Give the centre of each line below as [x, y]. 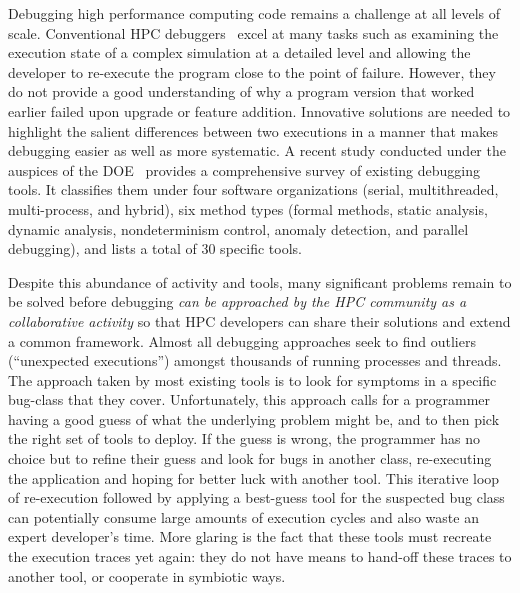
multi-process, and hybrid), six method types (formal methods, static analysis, [248, 208]
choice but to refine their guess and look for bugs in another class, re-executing [250, 458]
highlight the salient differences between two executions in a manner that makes [253, 130]
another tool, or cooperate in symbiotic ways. [147, 575]
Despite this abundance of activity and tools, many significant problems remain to [260, 281]
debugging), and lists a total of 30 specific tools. [155, 248]
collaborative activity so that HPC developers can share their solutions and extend [259, 320]
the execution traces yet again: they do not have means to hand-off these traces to [260, 556]
